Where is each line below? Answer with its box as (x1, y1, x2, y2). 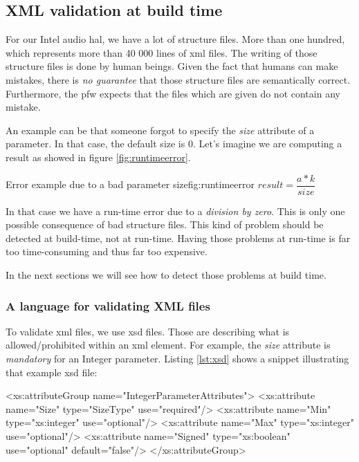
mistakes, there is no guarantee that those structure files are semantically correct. (6, 72, 351, 86)
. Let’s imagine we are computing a (192, 136, 342, 151)
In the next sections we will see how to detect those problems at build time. (6, 267, 326, 281)
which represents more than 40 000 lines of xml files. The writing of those (6, 45, 317, 59)
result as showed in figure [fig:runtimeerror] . (6, 149, 191, 164)
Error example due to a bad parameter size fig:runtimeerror (6, 177, 255, 192)
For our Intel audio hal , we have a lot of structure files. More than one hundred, (6, 32, 345, 46)
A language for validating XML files (6, 297, 210, 314)
